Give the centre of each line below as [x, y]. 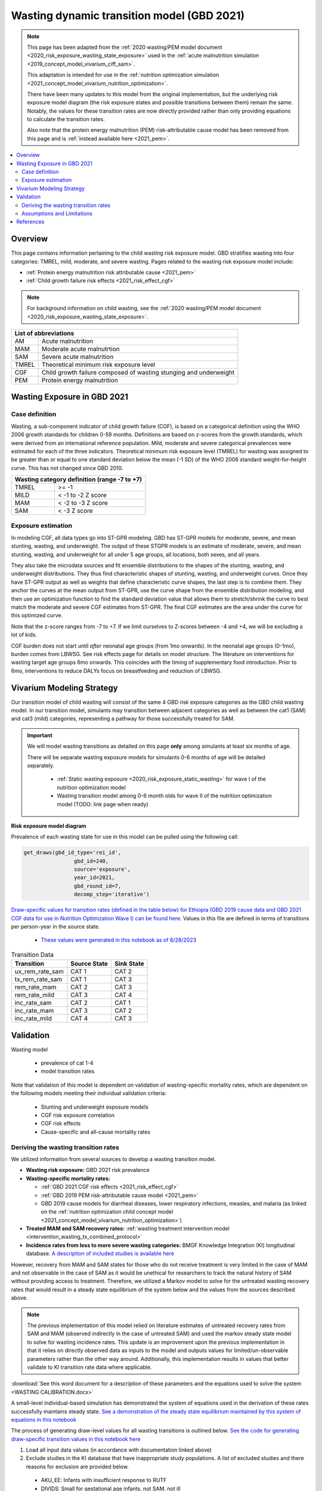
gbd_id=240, [91, 861]
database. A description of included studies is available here [100, 1254]
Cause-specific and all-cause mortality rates [96, 1132]
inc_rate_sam [33, 1003]
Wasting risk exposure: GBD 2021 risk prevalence [88, 1170]
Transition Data [32, 954]
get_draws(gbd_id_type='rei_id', [72, 853]
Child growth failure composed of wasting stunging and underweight [138, 372]
